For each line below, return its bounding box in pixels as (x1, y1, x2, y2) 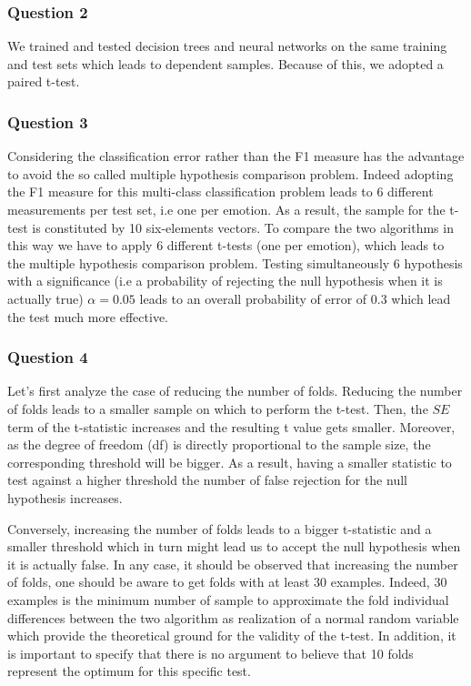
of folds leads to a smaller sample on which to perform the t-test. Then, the (7, 398, 428, 418)
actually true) (7, 288, 84, 308)
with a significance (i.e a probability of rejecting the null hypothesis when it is (7, 271, 443, 290)
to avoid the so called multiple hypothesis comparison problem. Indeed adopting (7, 164, 454, 183)
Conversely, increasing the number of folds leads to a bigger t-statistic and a (7, 519, 432, 538)
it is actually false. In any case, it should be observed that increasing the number (7, 554, 458, 573)
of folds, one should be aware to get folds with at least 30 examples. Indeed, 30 (7, 572, 447, 591)
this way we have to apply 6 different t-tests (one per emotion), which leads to (7, 236, 445, 255)
